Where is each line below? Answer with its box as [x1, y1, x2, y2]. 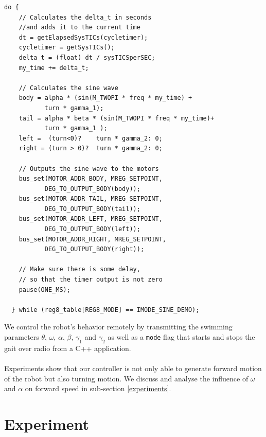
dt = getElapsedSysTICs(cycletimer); [19, 33, 148, 41]
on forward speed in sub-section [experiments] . [25, 383, 171, 394]
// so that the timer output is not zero [19, 276, 163, 284]
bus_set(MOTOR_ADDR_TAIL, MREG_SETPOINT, [19, 195, 163, 203]
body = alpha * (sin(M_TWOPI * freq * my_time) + [19, 94, 192, 102]
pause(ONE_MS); [19, 286, 70, 293]
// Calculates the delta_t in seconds [19, 13, 152, 21]
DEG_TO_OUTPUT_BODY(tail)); [44, 205, 140, 213]
